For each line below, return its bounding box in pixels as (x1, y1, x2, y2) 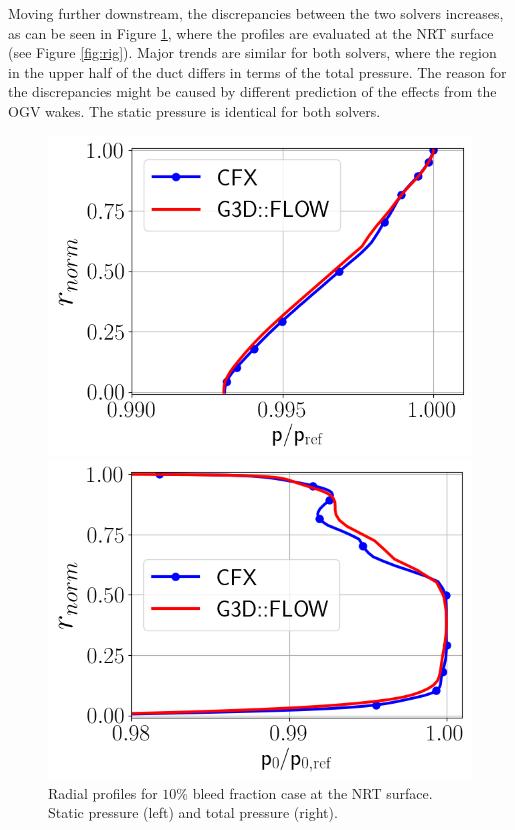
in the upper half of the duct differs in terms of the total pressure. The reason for (8, 61, 507, 82)
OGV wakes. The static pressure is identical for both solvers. (8, 100, 381, 121)
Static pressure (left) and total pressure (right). (48, 802, 338, 823)
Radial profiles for (48, 782, 158, 803)
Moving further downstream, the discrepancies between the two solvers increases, (8, 3, 504, 23)
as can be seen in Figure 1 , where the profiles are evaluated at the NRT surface (8, 22, 494, 43)
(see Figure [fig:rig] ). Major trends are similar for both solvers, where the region (8, 42, 497, 63)
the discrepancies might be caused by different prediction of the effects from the (8, 81, 497, 102)
